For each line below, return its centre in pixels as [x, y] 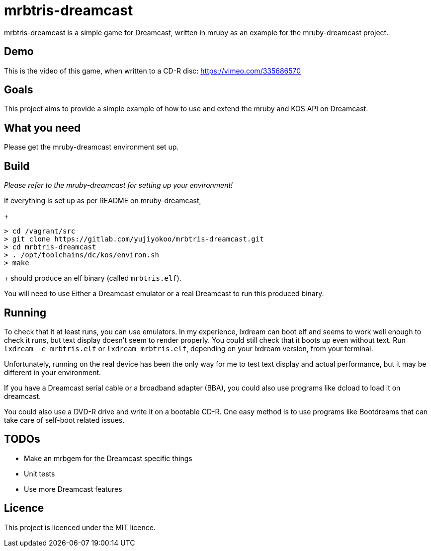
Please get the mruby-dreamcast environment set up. [91, 147]
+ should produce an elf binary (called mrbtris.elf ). [93, 278]
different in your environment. [53, 372]
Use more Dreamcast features [73, 489]
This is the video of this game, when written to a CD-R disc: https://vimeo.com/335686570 [153, 71]
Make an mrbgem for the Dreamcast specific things [108, 458]
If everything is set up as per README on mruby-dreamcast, [103, 201]
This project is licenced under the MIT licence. [80, 527]
